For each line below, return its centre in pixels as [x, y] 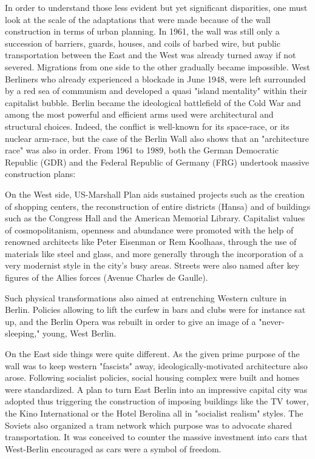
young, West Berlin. [80, 333]
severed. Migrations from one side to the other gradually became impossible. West [157, 66]
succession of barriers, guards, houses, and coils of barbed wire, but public [143, 43]
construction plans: [40, 174]
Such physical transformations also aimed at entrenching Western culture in [146, 297]
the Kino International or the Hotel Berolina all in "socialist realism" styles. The [154, 413]
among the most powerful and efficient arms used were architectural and [139, 114]
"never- [272, 321]
